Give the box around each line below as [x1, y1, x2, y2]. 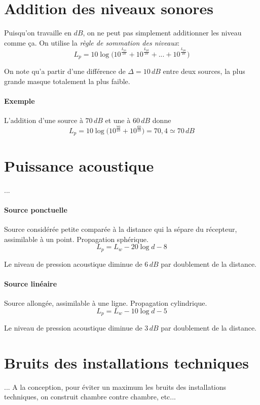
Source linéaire [4, 278, 57, 289]
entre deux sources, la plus [163, 66, 245, 76]
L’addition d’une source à [4, 114, 83, 125]
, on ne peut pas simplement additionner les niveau [83, 27, 242, 38]
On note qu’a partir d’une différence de [4, 66, 126, 76]
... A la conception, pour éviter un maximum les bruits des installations [4, 381, 227, 392]
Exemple [4, 95, 35, 106]
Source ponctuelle [4, 204, 67, 215]
